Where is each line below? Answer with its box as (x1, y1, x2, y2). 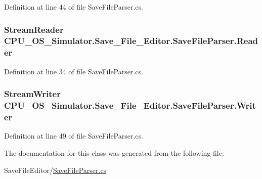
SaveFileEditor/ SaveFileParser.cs (4, 164, 107, 175)
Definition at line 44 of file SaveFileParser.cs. (4, 2, 143, 12)
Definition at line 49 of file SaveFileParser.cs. (4, 130, 143, 141)
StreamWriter (4, 87, 61, 100)
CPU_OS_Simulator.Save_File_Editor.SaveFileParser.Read (4, 34, 258, 47)
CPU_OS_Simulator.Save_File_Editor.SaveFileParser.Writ (4, 99, 256, 112)
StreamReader (4, 23, 64, 35)
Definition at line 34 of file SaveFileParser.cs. (4, 66, 143, 76)
